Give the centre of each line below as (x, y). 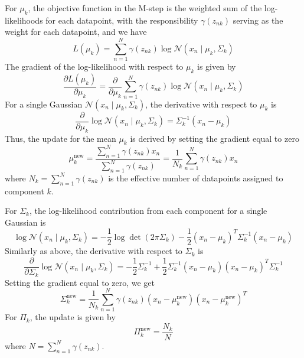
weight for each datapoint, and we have (76, 32)
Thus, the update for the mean (61, 138)
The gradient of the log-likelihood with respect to (94, 66)
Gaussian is (25, 222)
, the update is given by (73, 317)
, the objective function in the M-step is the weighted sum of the (145, 8)
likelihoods (24, 20)
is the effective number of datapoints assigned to (196, 178)
